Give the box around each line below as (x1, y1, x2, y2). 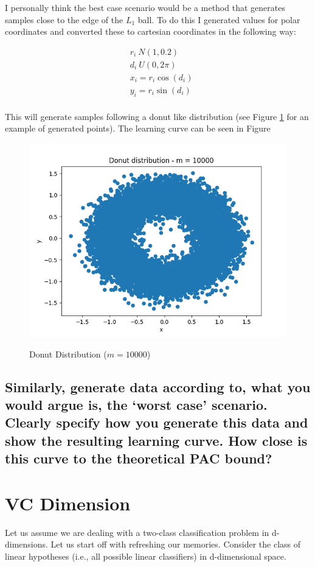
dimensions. (5, 538, 48, 551)
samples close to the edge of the (5, 13, 123, 26)
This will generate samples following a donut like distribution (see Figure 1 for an (5, 110, 309, 122)
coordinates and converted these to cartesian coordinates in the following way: (5, 25, 296, 38)
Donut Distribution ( (29, 347, 107, 360)
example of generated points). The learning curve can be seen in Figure (5, 122, 271, 135)
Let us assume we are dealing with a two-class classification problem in (5, 526, 269, 538)
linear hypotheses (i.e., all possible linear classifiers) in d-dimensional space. (5, 549, 286, 562)
